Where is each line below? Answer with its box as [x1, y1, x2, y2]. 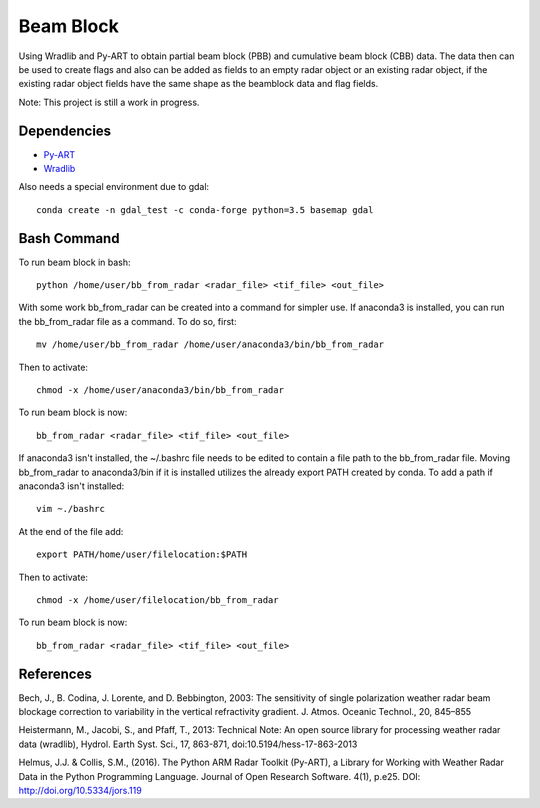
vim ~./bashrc [36, 503, 105, 515]
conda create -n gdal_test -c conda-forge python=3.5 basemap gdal [36, 204, 374, 215]
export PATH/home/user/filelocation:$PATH [36, 549, 248, 560]
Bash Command [18, 230, 120, 247]
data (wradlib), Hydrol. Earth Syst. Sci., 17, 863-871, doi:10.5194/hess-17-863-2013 [18, 738, 358, 750]
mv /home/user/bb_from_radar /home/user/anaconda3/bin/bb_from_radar [36, 339, 385, 350]
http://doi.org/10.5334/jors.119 [18, 784, 142, 796]
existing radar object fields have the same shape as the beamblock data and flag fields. [18, 78, 379, 90]
